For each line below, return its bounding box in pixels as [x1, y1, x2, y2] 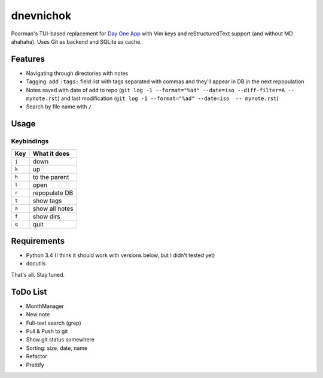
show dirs [32, 212, 60, 220]
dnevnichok [11, 9, 72, 22]
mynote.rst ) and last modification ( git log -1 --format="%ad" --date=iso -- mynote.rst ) [26, 95, 279, 102]
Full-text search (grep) [26, 319, 82, 326]
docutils [26, 260, 46, 267]
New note [26, 311, 50, 318]
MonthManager [26, 303, 64, 310]
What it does [32, 149, 70, 158]
